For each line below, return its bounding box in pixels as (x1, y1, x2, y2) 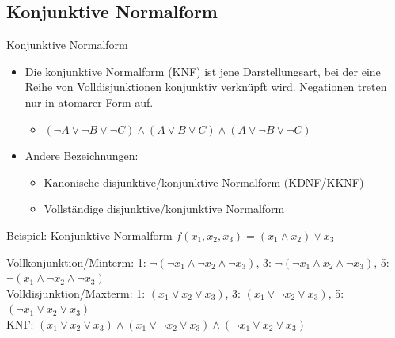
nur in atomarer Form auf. (25, 93, 154, 110)
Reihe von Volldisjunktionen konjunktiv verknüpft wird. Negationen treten (25, 78, 387, 95)
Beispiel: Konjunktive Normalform (6, 226, 173, 243)
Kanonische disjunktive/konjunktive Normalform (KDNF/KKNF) (44, 173, 364, 190)
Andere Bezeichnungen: (25, 147, 139, 164)
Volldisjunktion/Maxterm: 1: (6, 284, 146, 301)
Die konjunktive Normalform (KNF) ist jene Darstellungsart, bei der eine (25, 63, 381, 79)
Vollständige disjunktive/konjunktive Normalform (44, 200, 285, 217)
